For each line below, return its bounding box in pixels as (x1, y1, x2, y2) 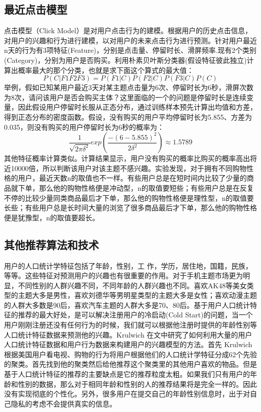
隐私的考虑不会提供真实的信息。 (11, 398, 116, 408)
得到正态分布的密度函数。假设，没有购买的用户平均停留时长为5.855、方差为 (4, 111, 252, 122)
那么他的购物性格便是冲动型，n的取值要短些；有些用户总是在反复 (39, 182, 254, 193)
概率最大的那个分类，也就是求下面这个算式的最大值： (18, 64, 194, 75)
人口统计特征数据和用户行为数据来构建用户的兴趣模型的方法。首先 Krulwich (4, 339, 252, 350)
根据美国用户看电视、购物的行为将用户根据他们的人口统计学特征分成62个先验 (4, 349, 257, 359)
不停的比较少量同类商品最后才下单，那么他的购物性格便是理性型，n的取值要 (4, 192, 254, 203)
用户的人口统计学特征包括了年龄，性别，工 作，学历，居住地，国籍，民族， (4, 260, 252, 271)
